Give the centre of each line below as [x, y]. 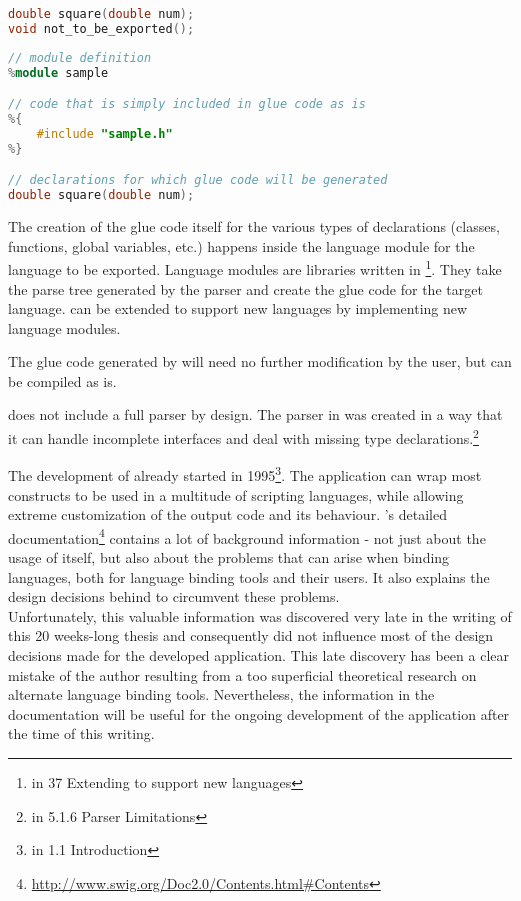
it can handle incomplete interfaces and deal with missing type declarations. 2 [243, 436]
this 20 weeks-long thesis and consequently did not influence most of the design [251, 635]
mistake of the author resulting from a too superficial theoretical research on [242, 674]
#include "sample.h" [104, 133]
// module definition [80, 57]
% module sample [58, 72]
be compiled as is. [62, 380]
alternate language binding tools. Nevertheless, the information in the [221, 694]
